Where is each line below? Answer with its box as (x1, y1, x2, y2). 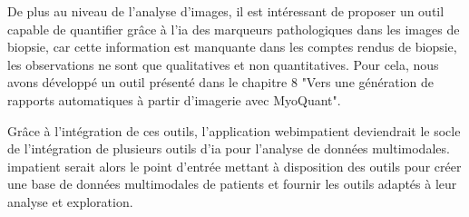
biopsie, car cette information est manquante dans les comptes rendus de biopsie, (7, 37, 457, 56)
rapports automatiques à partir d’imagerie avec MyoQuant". (7, 90, 341, 109)
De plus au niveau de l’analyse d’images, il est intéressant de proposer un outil (7, 2, 445, 20)
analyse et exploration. (7, 192, 133, 211)
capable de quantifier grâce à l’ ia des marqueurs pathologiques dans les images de (7, 19, 460, 38)
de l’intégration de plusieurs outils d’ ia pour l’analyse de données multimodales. (7, 139, 450, 158)
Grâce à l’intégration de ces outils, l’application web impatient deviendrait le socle (7, 121, 461, 140)
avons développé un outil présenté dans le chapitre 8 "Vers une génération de (7, 73, 435, 92)
